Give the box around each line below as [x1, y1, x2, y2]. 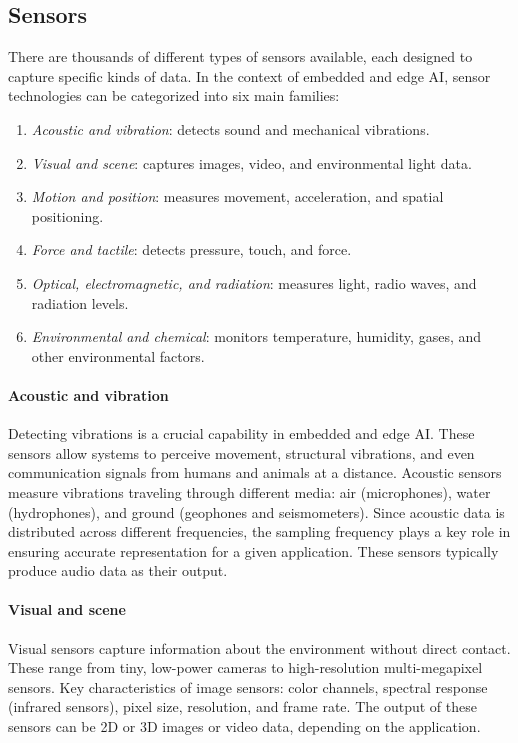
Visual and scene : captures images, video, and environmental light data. [31, 152, 472, 173]
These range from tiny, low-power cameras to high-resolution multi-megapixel [8, 657, 483, 678]
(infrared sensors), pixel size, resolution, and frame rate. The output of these [8, 696, 477, 717]
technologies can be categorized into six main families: [8, 85, 340, 106]
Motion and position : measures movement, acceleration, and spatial [31, 186, 444, 207]
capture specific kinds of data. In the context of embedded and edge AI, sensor [8, 65, 491, 86]
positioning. [31, 205, 104, 226]
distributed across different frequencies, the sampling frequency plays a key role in [8, 521, 511, 542]
